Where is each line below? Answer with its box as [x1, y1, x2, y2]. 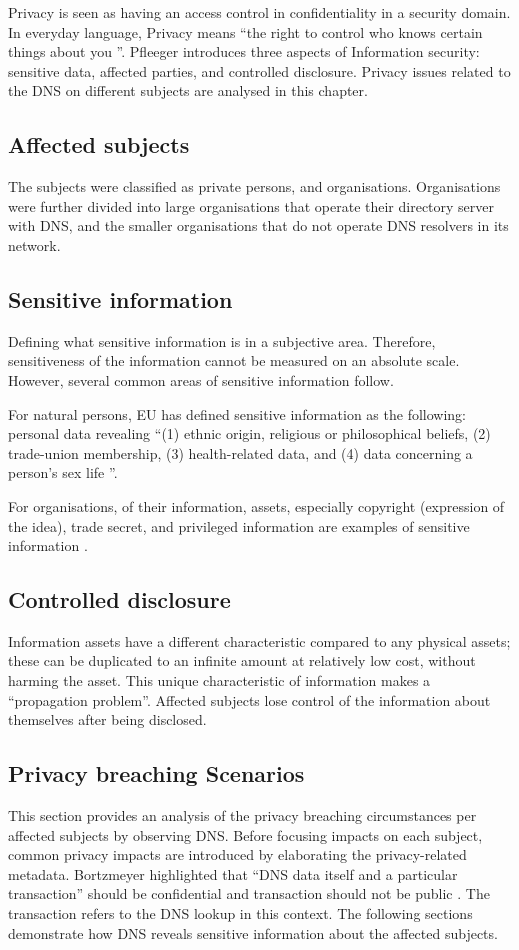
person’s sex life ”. [8, 462, 118, 483]
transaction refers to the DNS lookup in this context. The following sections [8, 903, 473, 924]
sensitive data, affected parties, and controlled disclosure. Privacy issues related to [8, 60, 511, 81]
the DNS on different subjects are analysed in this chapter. [8, 80, 368, 101]
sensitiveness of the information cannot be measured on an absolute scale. [8, 350, 460, 371]
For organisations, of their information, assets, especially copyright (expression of [8, 495, 505, 516]
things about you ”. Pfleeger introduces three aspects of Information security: [8, 41, 480, 62]
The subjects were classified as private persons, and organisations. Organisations [8, 176, 501, 197]
